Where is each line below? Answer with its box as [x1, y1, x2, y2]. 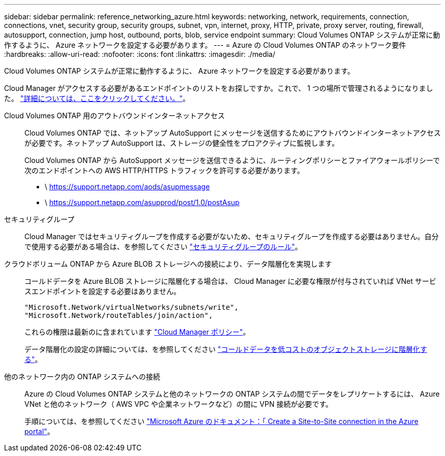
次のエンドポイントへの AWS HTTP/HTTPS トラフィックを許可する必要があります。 [24, 166, 304, 175]
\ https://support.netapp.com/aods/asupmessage [45, 182, 210, 191]
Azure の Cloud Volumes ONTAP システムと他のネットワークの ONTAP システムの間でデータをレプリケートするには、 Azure [24, 389, 440, 398]
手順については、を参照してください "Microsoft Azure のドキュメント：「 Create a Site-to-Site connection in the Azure [24, 417, 419, 426]
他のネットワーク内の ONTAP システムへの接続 [4, 372, 161, 381]
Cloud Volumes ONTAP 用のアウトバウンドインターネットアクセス [4, 111, 225, 120]
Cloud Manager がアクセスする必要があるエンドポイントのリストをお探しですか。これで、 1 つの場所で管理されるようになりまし [4, 84, 433, 92]
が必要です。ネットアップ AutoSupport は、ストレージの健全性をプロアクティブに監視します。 [24, 139, 339, 147]
